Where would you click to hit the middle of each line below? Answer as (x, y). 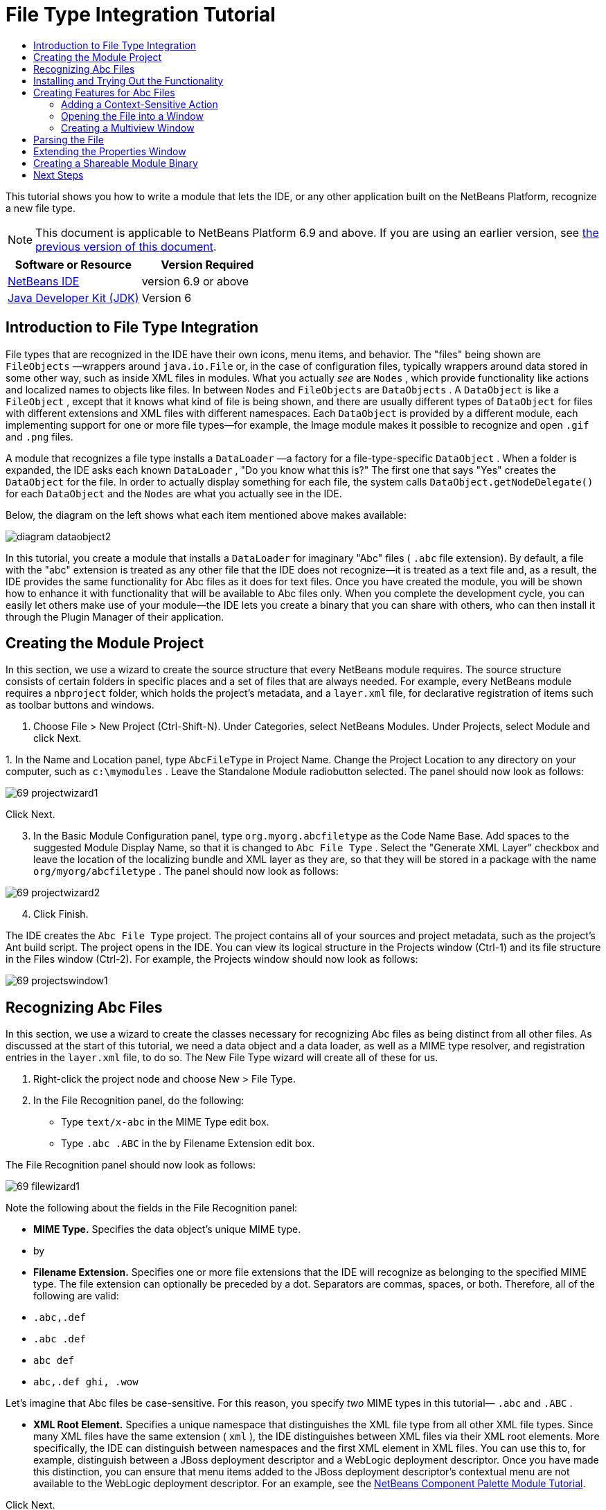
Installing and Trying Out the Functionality (128, 80)
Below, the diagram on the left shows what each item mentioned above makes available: (206, 515)
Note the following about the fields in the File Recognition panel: (152, 1208)
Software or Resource (73, 264)
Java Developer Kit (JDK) (73, 297)
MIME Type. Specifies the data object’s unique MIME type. (167, 1229)
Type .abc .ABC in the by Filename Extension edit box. (188, 1144)
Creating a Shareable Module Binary (116, 163)
